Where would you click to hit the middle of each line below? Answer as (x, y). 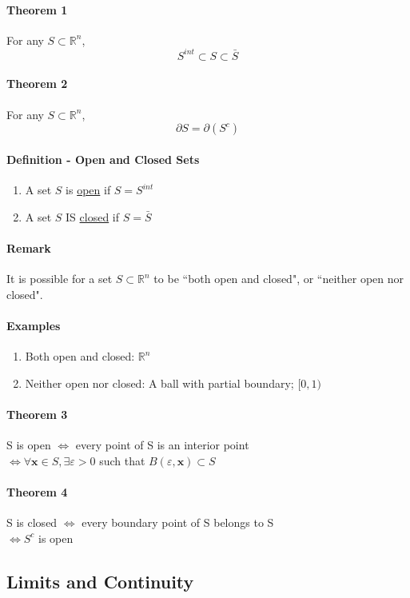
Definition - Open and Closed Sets (103, 159)
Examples (34, 325)
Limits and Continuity (100, 581)
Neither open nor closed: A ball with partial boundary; (159, 383)
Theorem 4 (37, 491)
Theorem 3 (37, 414)
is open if (88, 190)
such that (122, 460)
